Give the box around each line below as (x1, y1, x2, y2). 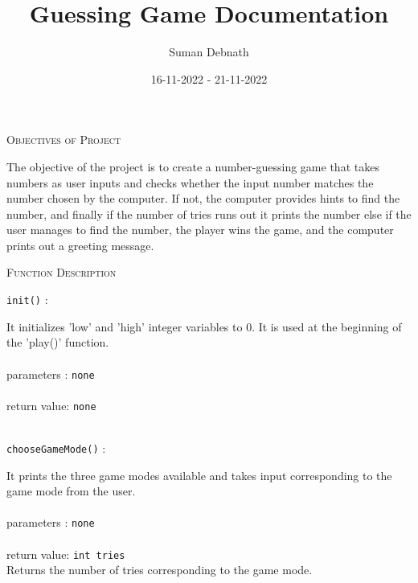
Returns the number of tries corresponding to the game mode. (6, 561, 313, 578)
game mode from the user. (6, 482, 136, 499)
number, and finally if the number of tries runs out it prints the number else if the (6, 205, 412, 222)
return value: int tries (6, 545, 125, 562)
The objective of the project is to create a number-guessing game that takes (6, 158, 379, 174)
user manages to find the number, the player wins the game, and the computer (6, 221, 394, 238)
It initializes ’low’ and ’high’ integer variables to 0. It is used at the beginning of (6, 318, 402, 335)
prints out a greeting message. (6, 236, 154, 253)
